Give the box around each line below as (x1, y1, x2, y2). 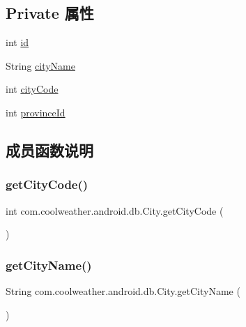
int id (6, 35, 29, 50)
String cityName (6, 58, 75, 73)
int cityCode (6, 82, 59, 96)
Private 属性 (6, 2, 94, 24)
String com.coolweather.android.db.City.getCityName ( (6, 283, 240, 298)
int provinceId (6, 105, 66, 119)
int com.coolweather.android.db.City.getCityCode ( (6, 203, 224, 218)
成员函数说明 (6, 139, 93, 160)
